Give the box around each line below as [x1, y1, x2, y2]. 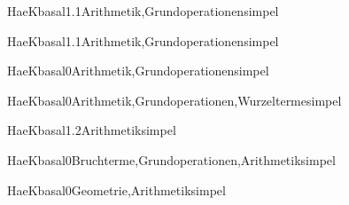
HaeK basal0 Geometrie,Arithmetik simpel [7, 180, 226, 199]
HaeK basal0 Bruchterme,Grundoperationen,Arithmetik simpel [7, 150, 336, 169]
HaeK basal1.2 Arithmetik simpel [7, 121, 176, 139]
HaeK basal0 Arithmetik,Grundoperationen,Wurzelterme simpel [7, 91, 342, 109]
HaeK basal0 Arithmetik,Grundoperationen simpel [7, 61, 269, 80]
